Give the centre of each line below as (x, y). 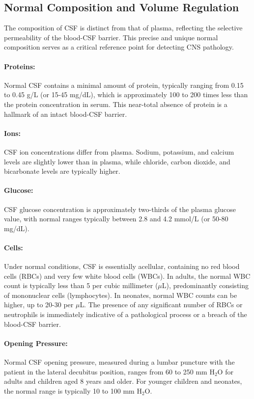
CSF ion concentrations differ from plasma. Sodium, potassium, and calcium (119, 151)
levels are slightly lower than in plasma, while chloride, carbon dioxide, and (117, 161)
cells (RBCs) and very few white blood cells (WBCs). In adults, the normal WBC (127, 276)
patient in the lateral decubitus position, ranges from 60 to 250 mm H (109, 371)
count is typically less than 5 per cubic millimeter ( (81, 285)
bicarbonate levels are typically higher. (62, 171)
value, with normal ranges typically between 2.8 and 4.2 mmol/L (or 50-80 (116, 219)
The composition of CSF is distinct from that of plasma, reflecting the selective (123, 28)
